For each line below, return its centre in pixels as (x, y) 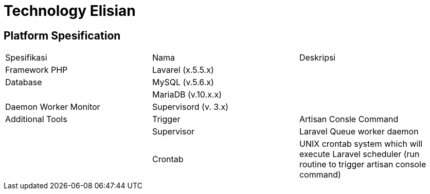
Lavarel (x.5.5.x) (183, 70)
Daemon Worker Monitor (53, 107)
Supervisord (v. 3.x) (190, 107)
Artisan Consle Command (349, 119)
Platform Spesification (62, 35)
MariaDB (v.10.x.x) (187, 95)
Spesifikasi (26, 58)
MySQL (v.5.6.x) (183, 82)
